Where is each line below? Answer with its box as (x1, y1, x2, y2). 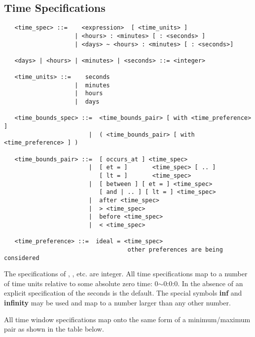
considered (4, 254, 39, 262)
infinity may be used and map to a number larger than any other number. (4, 298, 231, 308)
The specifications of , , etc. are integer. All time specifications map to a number (4, 268, 248, 279)
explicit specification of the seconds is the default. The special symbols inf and (4, 288, 242, 298)
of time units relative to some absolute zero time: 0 (4, 278, 158, 288)
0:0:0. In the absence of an (163, 278, 243, 288)
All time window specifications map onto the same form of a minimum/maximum (4, 314, 251, 324)
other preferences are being (127, 246, 223, 253)
